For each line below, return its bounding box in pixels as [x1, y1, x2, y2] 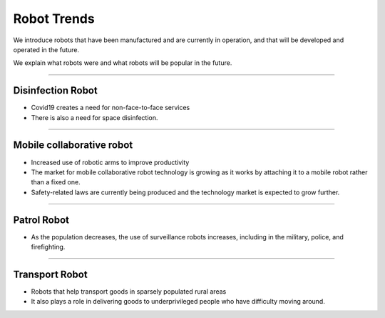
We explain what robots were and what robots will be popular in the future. [13, 59, 232, 67]
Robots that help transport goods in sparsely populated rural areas [31, 287, 227, 296]
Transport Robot [13, 268, 88, 280]
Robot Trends [13, 11, 96, 26]
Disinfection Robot [13, 84, 98, 96]
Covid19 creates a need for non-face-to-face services [31, 104, 190, 112]
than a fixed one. [31, 178, 81, 187]
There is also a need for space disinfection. [31, 113, 158, 121]
